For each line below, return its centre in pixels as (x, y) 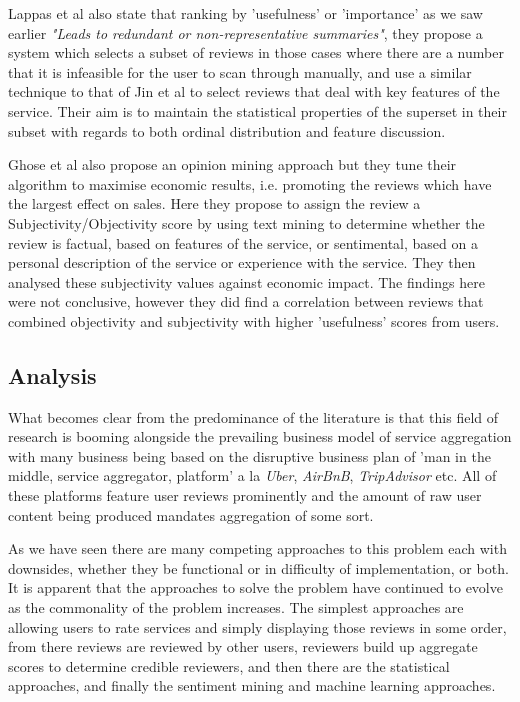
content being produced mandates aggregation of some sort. (191, 514)
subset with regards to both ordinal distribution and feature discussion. (227, 130)
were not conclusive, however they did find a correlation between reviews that (246, 301)
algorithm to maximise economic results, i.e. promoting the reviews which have (250, 183)
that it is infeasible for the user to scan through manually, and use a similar (240, 71)
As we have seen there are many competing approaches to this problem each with (257, 548)
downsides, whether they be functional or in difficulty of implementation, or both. (258, 567)
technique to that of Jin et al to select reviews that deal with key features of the (254, 91)
